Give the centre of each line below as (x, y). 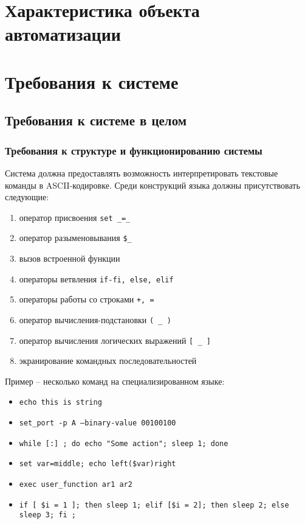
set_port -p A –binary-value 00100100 (98, 423)
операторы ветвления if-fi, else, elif (96, 278)
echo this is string (60, 403)
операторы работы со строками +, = (87, 299)
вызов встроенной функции (70, 258)
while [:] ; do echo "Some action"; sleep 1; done (124, 443)
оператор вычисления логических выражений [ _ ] (115, 340)
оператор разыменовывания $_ (75, 238)
